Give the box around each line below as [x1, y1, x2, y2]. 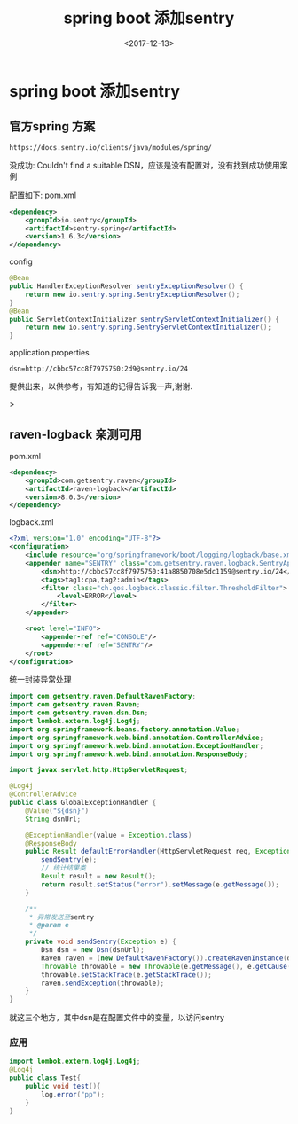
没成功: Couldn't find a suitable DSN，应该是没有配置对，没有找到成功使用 [9, 160, 281, 170]
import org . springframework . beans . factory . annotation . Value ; [9, 724, 240, 734]
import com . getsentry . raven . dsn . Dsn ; [9, 708, 149, 718]
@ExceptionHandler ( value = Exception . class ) [25, 831, 192, 839]
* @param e [28, 921, 69, 930]
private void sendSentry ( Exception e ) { [25, 937, 176, 947]
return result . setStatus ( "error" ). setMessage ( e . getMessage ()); [41, 879, 279, 889]
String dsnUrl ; [25, 815, 82, 823]
